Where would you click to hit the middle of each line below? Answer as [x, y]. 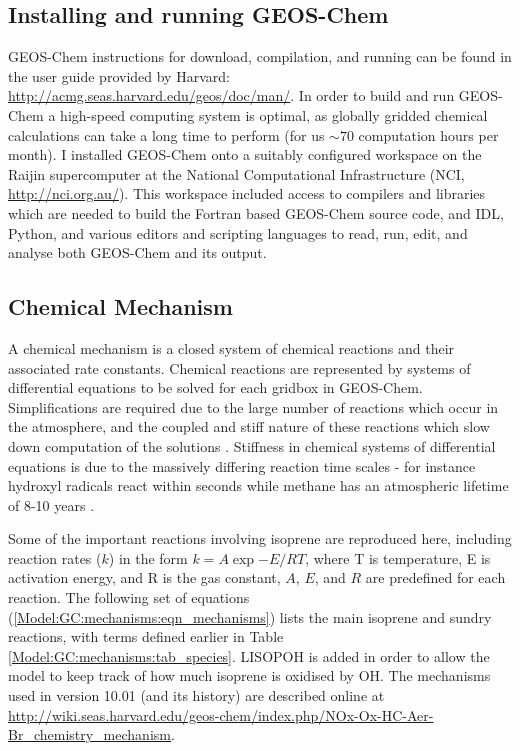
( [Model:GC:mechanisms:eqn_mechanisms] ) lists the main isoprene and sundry [250, 616]
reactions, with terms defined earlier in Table [146, 636]
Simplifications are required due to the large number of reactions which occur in [253, 406]
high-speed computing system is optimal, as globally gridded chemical [274, 114]
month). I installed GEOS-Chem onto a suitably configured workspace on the [245, 154]
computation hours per [428, 134]
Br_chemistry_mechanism [89, 734]
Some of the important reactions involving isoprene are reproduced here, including [260, 538]
